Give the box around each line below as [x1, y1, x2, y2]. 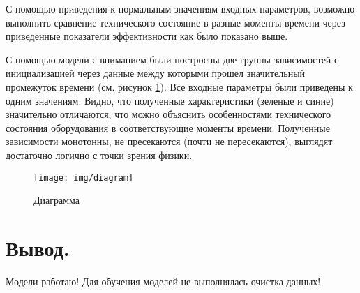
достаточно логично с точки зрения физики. [6, 147, 193, 162]
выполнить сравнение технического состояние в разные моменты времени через [6, 15, 345, 29]
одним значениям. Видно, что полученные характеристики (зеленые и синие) [6, 93, 334, 107]
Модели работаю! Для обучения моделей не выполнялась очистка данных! [6, 273, 321, 288]
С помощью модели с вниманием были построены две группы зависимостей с [6, 52, 339, 66]
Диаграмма [33, 193, 80, 207]
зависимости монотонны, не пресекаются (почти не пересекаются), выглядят [6, 134, 333, 149]
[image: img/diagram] [33, 172, 134, 183]
